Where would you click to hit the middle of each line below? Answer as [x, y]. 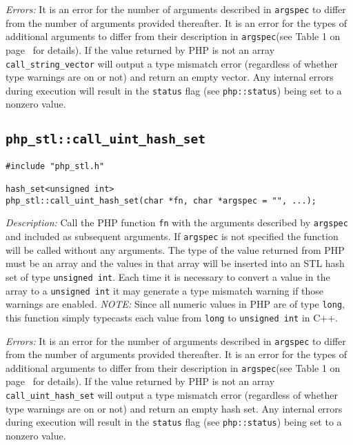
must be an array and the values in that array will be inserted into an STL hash [175, 263]
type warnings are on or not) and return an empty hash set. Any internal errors [174, 408]
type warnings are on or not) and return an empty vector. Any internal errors [170, 77]
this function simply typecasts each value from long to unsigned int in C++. [172, 317]
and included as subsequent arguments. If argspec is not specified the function [172, 236]
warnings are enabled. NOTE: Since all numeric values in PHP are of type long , [175, 304]
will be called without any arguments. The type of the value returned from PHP [175, 249]
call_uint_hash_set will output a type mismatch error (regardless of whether [172, 395]
